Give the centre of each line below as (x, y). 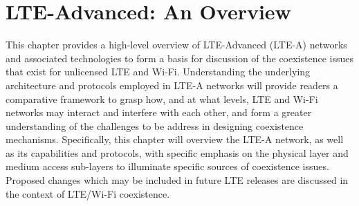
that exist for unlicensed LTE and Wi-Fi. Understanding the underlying (158, 72)
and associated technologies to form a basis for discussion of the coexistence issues (179, 58)
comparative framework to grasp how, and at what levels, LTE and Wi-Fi (162, 99)
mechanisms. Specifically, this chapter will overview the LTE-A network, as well (175, 139)
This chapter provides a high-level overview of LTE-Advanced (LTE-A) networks (176, 45)
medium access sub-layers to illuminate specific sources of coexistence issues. (167, 166)
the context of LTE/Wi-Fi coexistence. (88, 193)
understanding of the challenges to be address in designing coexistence (155, 125)
